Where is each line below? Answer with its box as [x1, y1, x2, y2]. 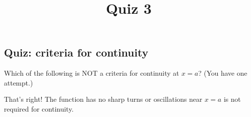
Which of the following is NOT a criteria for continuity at [4, 68, 179, 78]
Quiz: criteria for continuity [4, 45, 149, 60]
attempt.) [4, 77, 33, 88]
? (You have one [198, 68, 248, 78]
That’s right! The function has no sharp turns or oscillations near [4, 94, 202, 104]
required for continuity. [4, 103, 74, 114]
